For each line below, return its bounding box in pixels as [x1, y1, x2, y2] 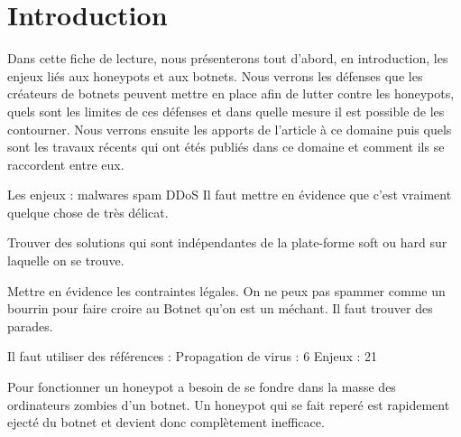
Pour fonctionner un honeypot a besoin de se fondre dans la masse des [7, 377, 396, 396]
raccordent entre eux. [7, 154, 124, 173]
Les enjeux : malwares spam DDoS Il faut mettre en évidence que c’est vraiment [7, 185, 452, 204]
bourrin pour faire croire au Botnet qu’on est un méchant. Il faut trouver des [7, 299, 433, 318]
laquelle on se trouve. [7, 251, 124, 270]
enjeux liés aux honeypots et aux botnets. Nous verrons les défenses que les [7, 66, 423, 85]
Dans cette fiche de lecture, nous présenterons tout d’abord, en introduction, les [7, 49, 448, 68]
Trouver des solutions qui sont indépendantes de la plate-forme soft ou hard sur [7, 233, 447, 252]
